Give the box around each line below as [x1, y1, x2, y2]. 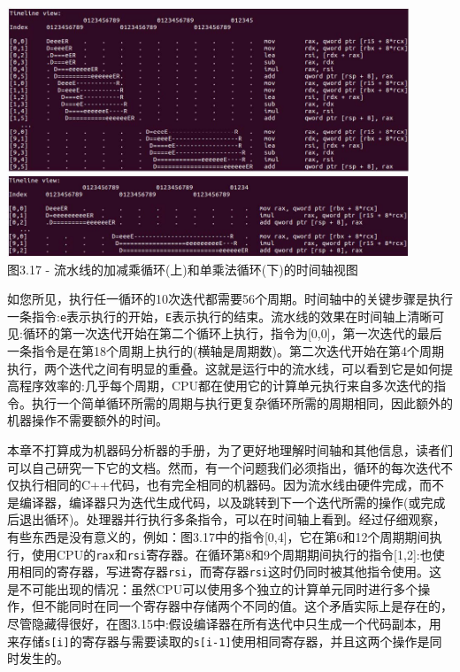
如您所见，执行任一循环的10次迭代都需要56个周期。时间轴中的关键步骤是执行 [7, 290, 453, 308]
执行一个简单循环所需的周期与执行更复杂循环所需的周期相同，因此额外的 [31, 393, 453, 412]
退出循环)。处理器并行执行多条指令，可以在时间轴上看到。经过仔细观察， [19, 510, 446, 529]
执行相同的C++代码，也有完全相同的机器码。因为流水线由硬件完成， [19, 475, 419, 494]
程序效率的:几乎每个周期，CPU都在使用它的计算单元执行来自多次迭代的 [19, 376, 434, 395]
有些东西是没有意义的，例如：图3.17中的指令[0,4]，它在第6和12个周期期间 [7, 527, 430, 545]
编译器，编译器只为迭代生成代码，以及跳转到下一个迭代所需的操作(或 [19, 492, 421, 511]
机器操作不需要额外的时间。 [7, 411, 168, 429]
